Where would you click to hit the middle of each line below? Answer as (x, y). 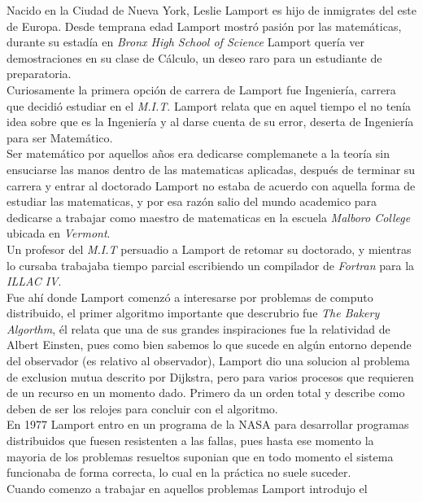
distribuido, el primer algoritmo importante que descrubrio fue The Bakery (193, 313)
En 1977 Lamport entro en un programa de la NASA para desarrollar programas (208, 424)
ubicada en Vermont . (59, 233)
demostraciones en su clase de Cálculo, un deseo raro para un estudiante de (194, 57)
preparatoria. (39, 74)
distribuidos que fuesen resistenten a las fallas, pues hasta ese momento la (190, 441)
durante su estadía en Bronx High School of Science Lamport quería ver (185, 42)
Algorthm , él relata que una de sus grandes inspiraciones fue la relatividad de (198, 328)
